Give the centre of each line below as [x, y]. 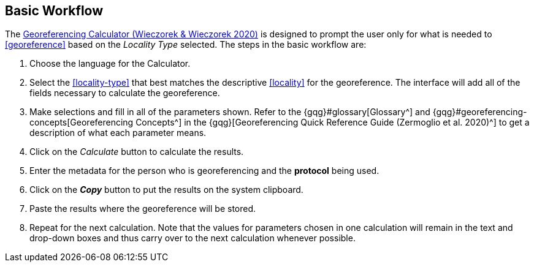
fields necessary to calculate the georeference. [125, 93]
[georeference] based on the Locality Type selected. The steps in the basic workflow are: [186, 45]
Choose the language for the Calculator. [110, 64]
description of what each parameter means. [118, 133]
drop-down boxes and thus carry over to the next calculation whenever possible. [193, 238]
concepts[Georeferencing [82, 122]
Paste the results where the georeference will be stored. [143, 209]
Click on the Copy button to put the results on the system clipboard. [166, 190]
